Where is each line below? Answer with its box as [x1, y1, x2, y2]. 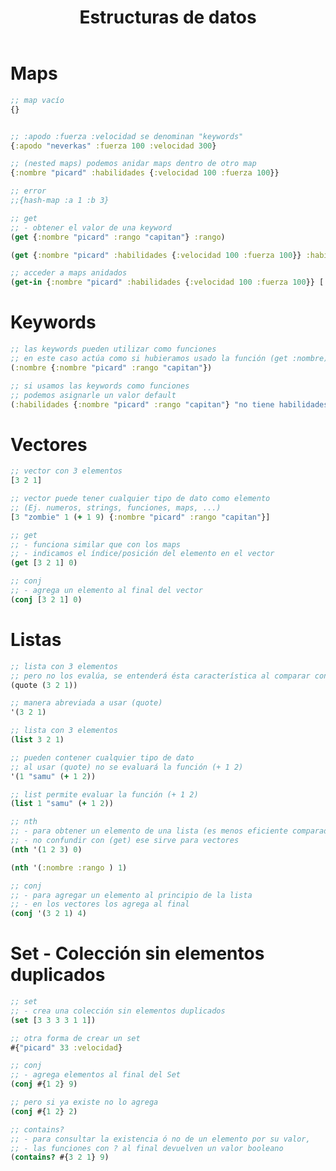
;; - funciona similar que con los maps [10, 539, 182, 550]
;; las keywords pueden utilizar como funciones [10, 344, 217, 355]
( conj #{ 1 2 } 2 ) [10, 1106, 78, 1116]
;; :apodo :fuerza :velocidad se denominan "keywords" [10, 131, 244, 141]
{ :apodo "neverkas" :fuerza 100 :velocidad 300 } [10, 141, 217, 151]
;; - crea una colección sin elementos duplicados [10, 1006, 226, 1016]
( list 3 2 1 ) [10, 735, 65, 745]
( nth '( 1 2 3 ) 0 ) [10, 844, 83, 855]
